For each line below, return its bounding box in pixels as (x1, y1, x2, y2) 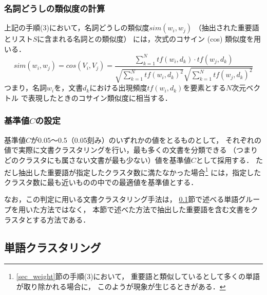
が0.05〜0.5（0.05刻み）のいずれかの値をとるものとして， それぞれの (31, 134, 261, 145)
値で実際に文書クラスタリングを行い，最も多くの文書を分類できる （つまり (4, 144, 258, 155)
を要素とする (183, 82, 226, 93)
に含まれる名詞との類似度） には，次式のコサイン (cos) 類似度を (37, 33, 254, 44)
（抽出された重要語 (194, 22, 259, 33)
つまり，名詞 (4, 82, 47, 93)
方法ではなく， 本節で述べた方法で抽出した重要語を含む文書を (40, 204, 251, 214)
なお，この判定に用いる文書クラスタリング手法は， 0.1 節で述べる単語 (4, 194, 239, 205)
